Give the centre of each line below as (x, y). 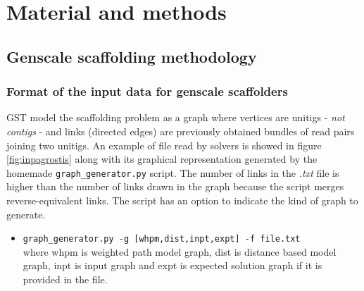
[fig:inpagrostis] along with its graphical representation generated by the (162, 159)
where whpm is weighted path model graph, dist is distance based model (180, 251)
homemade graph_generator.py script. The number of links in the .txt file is (173, 172)
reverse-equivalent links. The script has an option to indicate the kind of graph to (182, 200)
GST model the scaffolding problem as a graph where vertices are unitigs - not (176, 117)
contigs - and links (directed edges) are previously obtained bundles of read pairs (181, 131)
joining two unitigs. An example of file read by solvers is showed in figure (164, 145)
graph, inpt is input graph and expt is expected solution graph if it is (172, 265)
